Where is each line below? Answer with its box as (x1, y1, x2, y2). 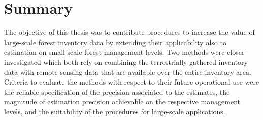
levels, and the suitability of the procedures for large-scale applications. (4, 106, 225, 116)
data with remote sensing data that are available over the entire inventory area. (4, 66, 251, 77)
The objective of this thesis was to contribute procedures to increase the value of (4, 27, 255, 37)
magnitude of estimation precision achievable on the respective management (4, 96, 240, 107)
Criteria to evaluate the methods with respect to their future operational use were (4, 76, 259, 87)
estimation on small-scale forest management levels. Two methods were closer (4, 47, 245, 57)
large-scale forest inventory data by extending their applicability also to (4, 36, 226, 47)
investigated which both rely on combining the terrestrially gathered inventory (4, 56, 248, 67)
